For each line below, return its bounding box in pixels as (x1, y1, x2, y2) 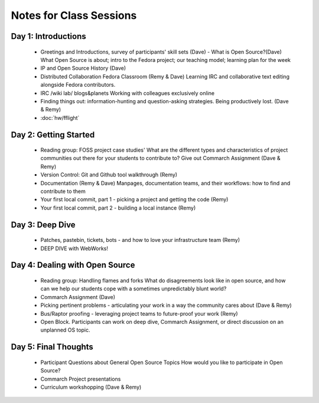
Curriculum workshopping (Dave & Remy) (40, 384, 142, 391)
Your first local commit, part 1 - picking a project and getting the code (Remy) (40, 196, 229, 203)
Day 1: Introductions (11, 31, 86, 41)
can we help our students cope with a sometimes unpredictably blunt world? (40, 285, 227, 292)
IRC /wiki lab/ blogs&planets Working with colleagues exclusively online (40, 89, 215, 97)
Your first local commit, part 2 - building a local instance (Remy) (40, 204, 196, 211)
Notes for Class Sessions (11, 9, 137, 22)
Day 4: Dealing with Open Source (11, 260, 135, 270)
